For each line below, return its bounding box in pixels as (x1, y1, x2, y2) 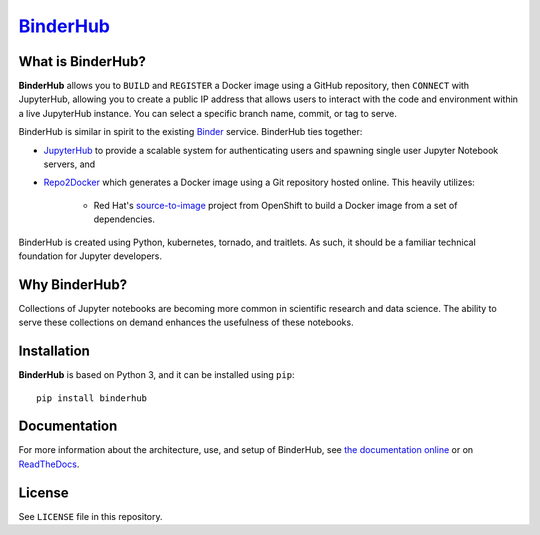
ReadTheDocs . (18, 458, 80, 470)
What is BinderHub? (18, 53, 147, 70)
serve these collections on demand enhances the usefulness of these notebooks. (18, 316, 354, 329)
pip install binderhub (36, 392, 148, 404)
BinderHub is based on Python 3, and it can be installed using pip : (18, 369, 295, 381)
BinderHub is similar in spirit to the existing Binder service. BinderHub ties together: (18, 126, 363, 138)
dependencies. (93, 213, 155, 225)
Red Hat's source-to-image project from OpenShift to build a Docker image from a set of (93, 199, 458, 211)
